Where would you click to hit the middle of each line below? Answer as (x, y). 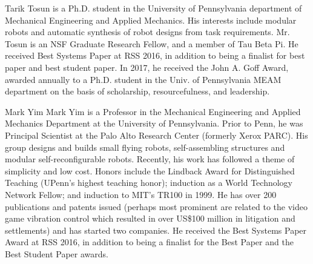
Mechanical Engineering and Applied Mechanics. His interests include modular (151, 20)
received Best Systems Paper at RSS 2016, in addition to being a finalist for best (155, 55)
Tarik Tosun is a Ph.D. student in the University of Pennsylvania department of (153, 8)
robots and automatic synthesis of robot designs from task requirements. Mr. (147, 32)
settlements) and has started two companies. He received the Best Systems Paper (156, 230)
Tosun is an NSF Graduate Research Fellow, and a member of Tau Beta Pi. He (152, 43)
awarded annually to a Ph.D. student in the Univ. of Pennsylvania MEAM (143, 79)
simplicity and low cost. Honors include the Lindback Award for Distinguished (150, 170)
